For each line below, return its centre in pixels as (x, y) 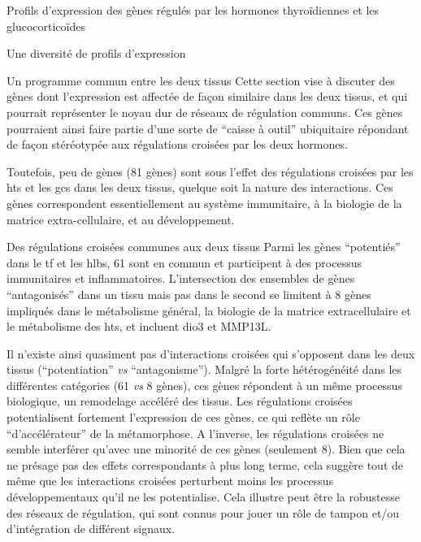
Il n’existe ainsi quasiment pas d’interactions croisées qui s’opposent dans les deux (211, 353)
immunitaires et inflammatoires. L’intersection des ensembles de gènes (181, 278)
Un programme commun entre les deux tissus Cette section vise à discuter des (201, 80)
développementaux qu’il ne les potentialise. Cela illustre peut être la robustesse (203, 497)
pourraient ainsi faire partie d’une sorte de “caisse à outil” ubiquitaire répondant (208, 128)
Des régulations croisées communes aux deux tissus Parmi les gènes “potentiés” (204, 247)
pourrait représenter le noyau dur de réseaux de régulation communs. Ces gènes (205, 112)
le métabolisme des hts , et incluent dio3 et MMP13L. (139, 326)
